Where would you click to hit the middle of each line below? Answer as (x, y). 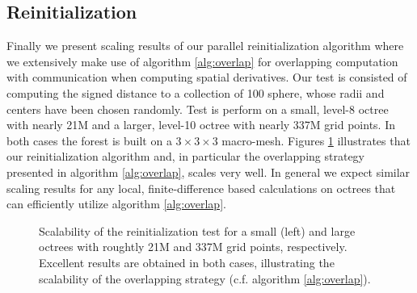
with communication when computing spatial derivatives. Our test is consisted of (207, 77)
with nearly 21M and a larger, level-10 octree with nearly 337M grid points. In (201, 125)
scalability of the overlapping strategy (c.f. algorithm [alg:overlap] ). (205, 278)
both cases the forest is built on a (89, 140)
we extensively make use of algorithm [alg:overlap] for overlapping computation (202, 61)
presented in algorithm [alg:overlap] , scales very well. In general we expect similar (208, 172)
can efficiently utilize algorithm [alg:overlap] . (116, 204)
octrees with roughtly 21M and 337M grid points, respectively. (193, 247)
